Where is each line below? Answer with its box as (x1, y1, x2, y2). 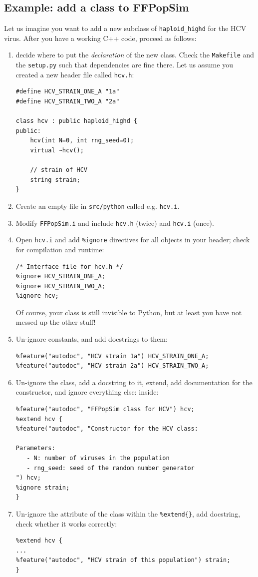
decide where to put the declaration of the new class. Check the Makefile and (15, 49, 255, 60)
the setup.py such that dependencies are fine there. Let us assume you (15, 59, 233, 70)
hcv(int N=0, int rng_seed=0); (30, 137, 134, 144)
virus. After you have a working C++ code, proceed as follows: (4, 32, 197, 43)
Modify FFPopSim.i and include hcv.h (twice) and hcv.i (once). (15, 217, 214, 228)
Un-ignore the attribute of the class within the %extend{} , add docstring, (15, 508, 241, 519)
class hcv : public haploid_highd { (15, 117, 138, 125)
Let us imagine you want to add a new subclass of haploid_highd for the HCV (4, 23, 247, 33)
